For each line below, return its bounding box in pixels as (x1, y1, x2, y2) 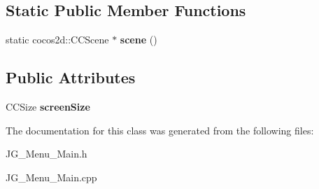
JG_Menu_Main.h (6, 146, 87, 161)
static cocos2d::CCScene (6, 32, 109, 47)
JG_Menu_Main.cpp (6, 169, 97, 184)
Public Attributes (6, 66, 136, 88)
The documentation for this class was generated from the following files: (6, 122, 314, 137)
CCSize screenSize (6, 99, 90, 113)
